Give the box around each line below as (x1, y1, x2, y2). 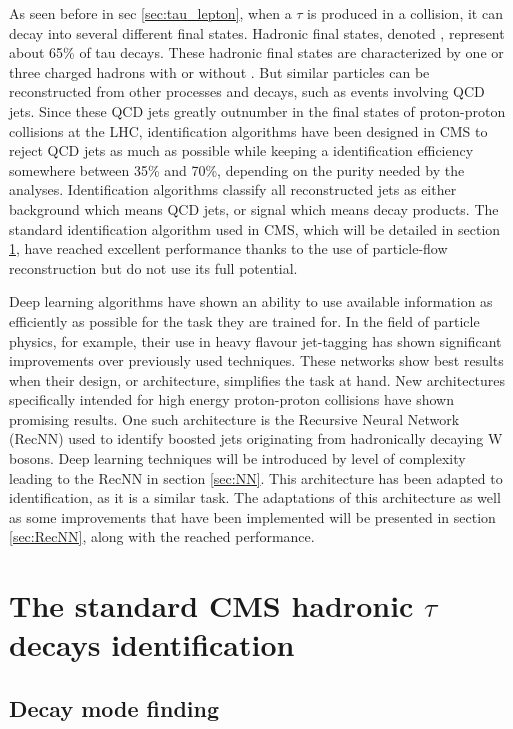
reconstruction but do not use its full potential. (9, 257, 298, 278)
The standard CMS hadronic (9, 585, 414, 626)
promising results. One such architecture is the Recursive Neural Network (9, 408, 460, 429)
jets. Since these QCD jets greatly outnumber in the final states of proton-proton (9, 100, 506, 121)
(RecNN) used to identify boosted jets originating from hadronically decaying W (9, 428, 503, 449)
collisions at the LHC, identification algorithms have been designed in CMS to (9, 120, 488, 141)
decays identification (9, 624, 295, 665)
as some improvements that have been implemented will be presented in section (9, 506, 496, 527)
